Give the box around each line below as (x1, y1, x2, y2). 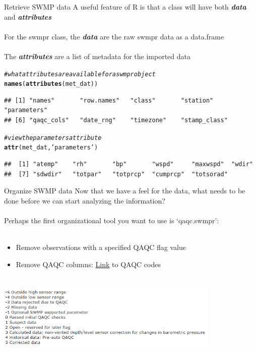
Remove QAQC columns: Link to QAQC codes (16, 259, 161, 269)
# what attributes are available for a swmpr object (4, 70, 156, 78)
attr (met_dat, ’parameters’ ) (4, 144, 98, 152)
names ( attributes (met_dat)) (4, 80, 98, 88)
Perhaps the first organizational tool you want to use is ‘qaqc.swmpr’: (4, 215, 219, 225)
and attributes (4, 11, 52, 22)
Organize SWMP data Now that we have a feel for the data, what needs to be (4, 185, 245, 196)
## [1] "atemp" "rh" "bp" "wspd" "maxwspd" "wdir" (4, 160, 253, 168)
